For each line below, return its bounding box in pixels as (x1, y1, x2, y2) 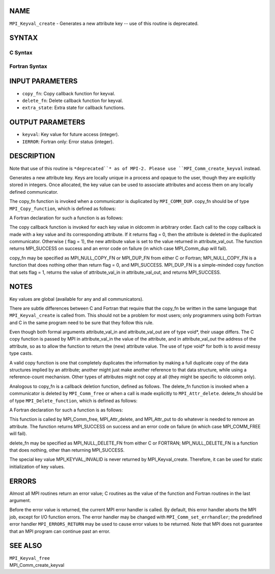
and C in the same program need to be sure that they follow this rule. (9, 319, 154, 326)
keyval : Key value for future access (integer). (22, 132, 119, 138)
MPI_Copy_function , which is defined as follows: (9, 205, 116, 212)
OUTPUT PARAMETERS (9, 118, 86, 127)
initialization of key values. (9, 463, 65, 469)
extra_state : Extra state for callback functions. (22, 105, 125, 111)
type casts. (9, 350, 33, 356)
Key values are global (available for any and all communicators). (9, 296, 144, 302)
